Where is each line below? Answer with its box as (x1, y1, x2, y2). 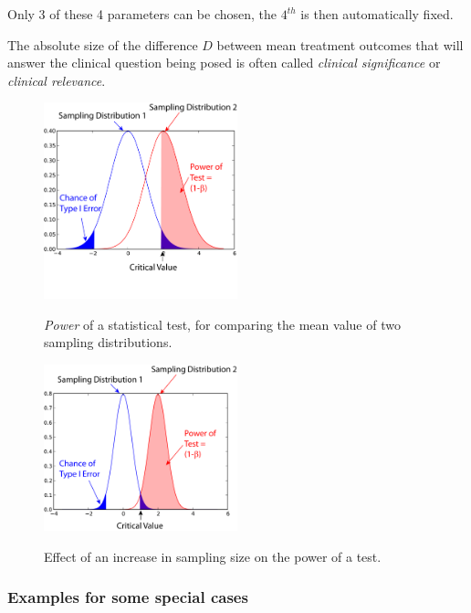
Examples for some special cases (7, 586, 248, 608)
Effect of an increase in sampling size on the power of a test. (44, 546, 382, 565)
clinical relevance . (7, 70, 106, 90)
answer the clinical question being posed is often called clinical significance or (7, 53, 441, 72)
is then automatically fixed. (300, 5, 454, 23)
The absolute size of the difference (7, 35, 198, 54)
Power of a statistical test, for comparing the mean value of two (44, 314, 401, 333)
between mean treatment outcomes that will (216, 35, 464, 54)
